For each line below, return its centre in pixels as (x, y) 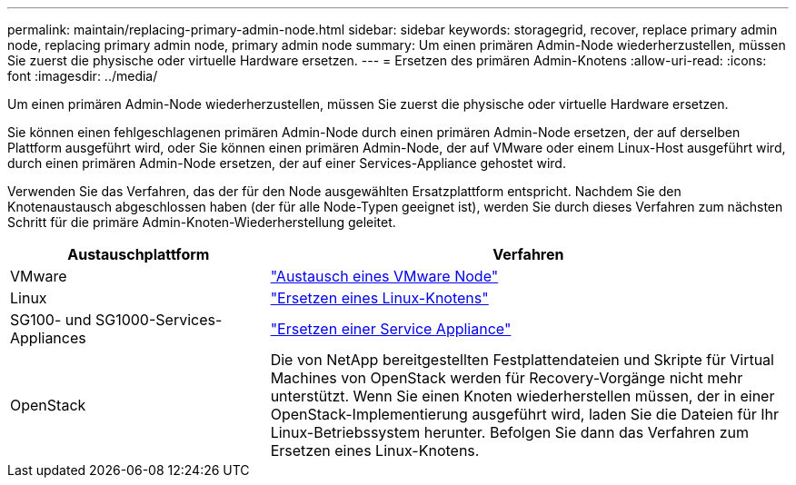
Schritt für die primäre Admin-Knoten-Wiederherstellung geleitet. (202, 222)
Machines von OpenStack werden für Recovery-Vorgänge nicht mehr (507, 378)
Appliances (48, 338)
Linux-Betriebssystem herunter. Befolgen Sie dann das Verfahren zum (509, 432)
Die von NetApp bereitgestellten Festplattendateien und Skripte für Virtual (522, 360)
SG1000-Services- (159, 320)
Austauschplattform (139, 254)
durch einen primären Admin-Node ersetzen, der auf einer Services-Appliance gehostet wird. (287, 163)
